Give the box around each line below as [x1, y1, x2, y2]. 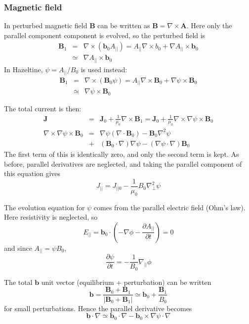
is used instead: [81, 64, 127, 74]
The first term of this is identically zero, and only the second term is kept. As [4, 149, 239, 159]
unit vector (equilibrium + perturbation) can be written [41, 277, 211, 287]
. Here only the [186, 20, 232, 31]
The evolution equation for [4, 202, 85, 212]
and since [4, 242, 32, 253]
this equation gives [4, 168, 61, 179]
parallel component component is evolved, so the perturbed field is [4, 30, 206, 40]
